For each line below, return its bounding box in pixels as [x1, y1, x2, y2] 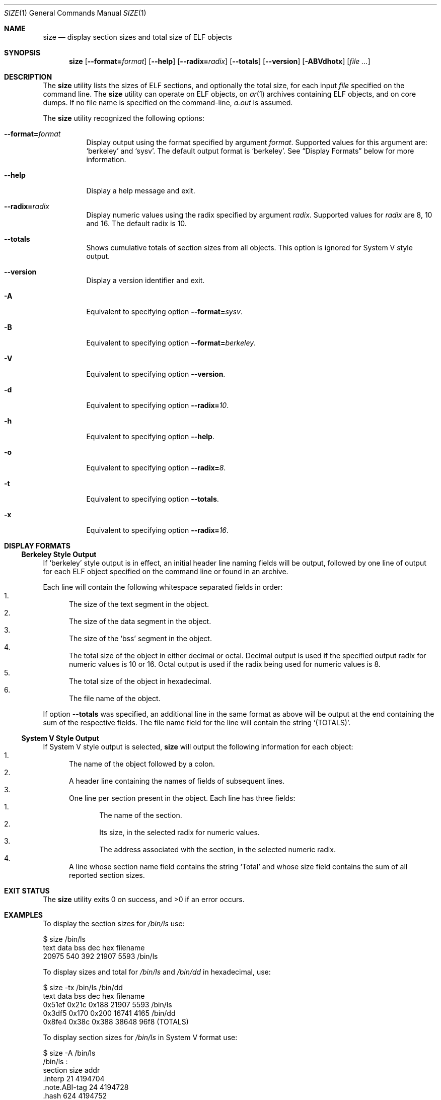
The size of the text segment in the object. [69, 600, 209, 608]
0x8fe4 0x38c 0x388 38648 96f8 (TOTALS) [43, 1017, 189, 1026]
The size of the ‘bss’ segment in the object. [69, 634, 212, 643]
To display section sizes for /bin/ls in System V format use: [43, 1033, 238, 1042]
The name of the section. [99, 811, 182, 819]
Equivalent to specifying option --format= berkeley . [86, 338, 256, 347]
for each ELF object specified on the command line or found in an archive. [43, 567, 288, 576]
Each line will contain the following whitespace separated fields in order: [43, 583, 283, 591]
